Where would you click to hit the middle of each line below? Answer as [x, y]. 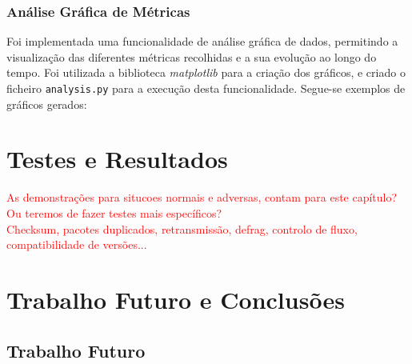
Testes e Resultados [117, 159]
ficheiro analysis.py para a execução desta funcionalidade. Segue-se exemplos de [206, 88]
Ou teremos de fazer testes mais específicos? [114, 212]
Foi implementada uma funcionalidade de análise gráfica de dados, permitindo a [202, 41]
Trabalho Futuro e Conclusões [176, 299]
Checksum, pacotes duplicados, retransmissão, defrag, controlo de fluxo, [182, 228]
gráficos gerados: [47, 104]
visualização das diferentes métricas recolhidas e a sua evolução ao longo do [192, 56]
